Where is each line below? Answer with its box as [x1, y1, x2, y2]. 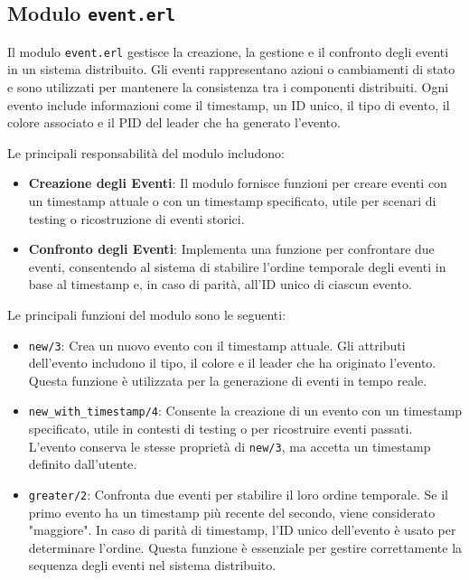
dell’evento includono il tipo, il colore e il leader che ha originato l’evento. [28, 353, 436, 372]
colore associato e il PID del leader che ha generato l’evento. [7, 113, 341, 132]
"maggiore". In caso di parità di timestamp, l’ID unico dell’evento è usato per [28, 520, 456, 539]
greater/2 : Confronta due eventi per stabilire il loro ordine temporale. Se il [28, 484, 448, 503]
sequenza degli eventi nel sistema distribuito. [28, 556, 277, 575]
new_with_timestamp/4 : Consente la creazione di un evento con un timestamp [28, 401, 463, 420]
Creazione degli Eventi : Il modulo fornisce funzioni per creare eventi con [28, 173, 447, 192]
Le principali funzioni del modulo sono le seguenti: [7, 304, 286, 323]
